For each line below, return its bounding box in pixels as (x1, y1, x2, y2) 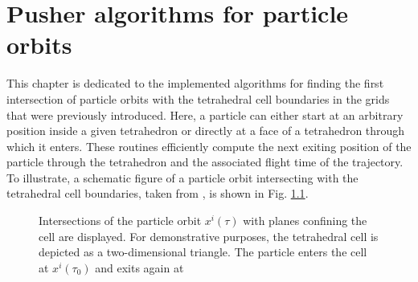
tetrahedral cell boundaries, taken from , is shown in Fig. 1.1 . (6, 185, 309, 202)
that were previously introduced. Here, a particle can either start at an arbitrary (6, 106, 404, 123)
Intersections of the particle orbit (39, 212, 202, 229)
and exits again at (95, 259, 184, 276)
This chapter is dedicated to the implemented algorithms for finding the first (6, 75, 384, 92)
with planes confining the (243, 212, 367, 229)
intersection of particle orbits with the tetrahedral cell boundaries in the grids (6, 90, 390, 107)
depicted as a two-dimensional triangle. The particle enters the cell (39, 243, 367, 260)
